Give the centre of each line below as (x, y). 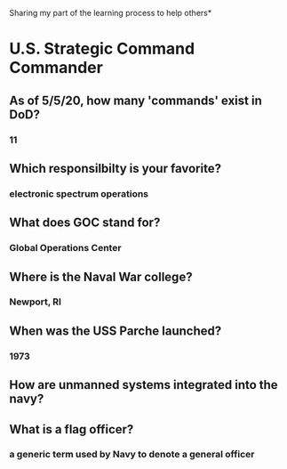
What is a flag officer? (72, 429)
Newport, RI (36, 302)
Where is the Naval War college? (101, 276)
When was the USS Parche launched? (116, 331)
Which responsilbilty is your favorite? (116, 168)
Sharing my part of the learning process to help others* (111, 13)
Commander (56, 68)
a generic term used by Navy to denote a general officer (132, 455)
